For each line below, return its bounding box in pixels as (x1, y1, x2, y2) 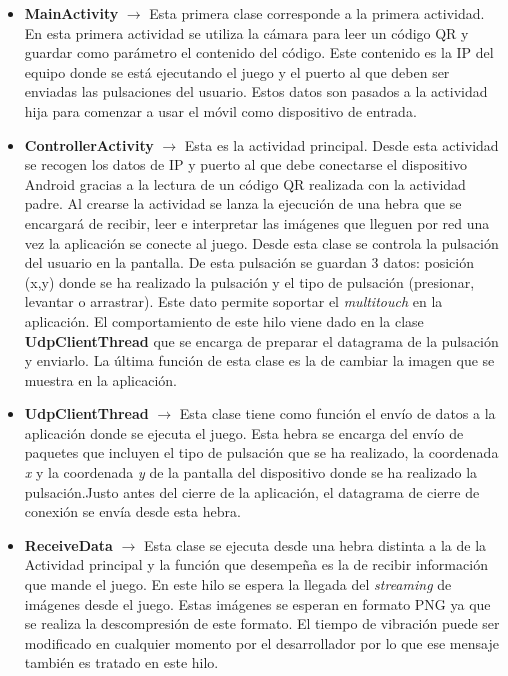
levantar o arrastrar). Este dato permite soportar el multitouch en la (24, 291, 443, 312)
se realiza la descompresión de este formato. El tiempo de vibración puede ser (24, 613, 500, 634)
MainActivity (24, 3, 119, 23)
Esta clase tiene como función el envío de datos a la (179, 403, 496, 424)
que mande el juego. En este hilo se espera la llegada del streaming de (24, 574, 452, 595)
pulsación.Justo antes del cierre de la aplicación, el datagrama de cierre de (24, 481, 480, 502)
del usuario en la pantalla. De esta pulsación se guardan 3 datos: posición (24, 252, 474, 273)
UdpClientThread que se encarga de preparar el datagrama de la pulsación (24, 330, 499, 351)
